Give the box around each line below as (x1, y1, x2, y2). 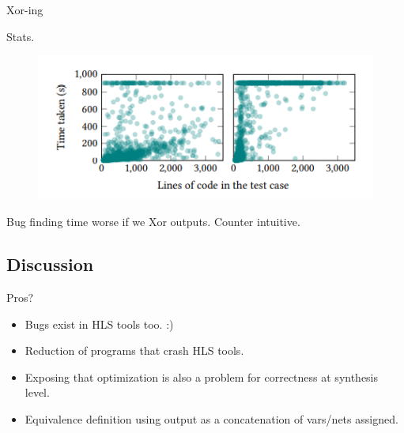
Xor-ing (6, 2, 43, 17)
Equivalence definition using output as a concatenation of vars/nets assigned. (25, 411, 398, 427)
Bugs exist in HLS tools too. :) (25, 315, 174, 332)
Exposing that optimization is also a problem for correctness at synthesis (25, 368, 379, 385)
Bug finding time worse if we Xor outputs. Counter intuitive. (6, 213, 300, 230)
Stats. (6, 28, 35, 44)
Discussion (6, 252, 94, 277)
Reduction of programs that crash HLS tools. (25, 342, 244, 359)
